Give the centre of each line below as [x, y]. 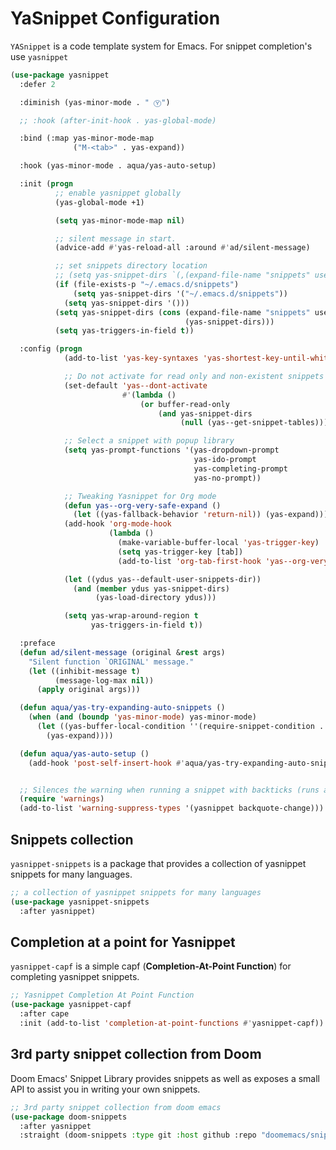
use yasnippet [39, 56]
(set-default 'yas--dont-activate [135, 385]
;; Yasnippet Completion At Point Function [102, 995]
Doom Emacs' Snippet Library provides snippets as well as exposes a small [165, 1078]
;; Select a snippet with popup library [149, 441]
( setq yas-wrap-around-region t [131, 616]
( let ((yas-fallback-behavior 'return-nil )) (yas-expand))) [201, 515]
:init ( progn [46, 184]
